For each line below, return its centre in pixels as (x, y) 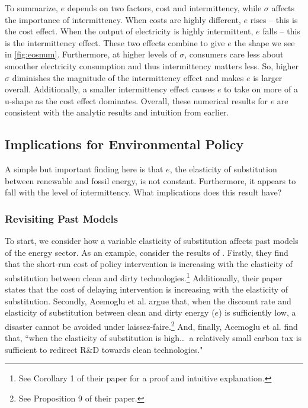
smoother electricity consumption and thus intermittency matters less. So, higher (152, 65)
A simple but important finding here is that (84, 169)
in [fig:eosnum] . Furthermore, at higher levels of (91, 54)
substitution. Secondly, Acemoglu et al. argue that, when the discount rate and (148, 301)
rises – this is (274, 19)
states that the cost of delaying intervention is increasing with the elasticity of (147, 289)
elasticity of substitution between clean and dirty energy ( (110, 312)
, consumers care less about (234, 54)
